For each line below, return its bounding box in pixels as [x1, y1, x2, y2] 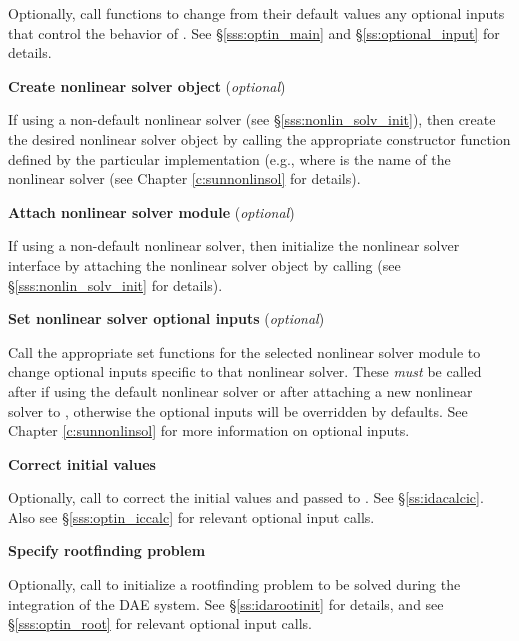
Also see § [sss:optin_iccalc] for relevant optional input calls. [8, 506, 375, 527]
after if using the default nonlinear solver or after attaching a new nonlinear [8, 380, 473, 401]
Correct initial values [8, 453, 156, 474]
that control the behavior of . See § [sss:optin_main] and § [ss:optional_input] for [8, 22, 500, 43]
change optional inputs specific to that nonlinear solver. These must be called [8, 361, 482, 382]
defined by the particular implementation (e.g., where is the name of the [8, 148, 451, 169]
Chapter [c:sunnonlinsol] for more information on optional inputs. [8, 420, 410, 441]
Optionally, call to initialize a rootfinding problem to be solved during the [8, 574, 461, 595]
